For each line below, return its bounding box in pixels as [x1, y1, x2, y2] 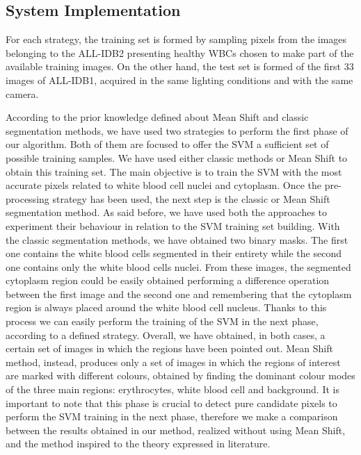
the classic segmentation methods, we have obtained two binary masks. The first [6, 232, 348, 247]
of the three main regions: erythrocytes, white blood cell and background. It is [6, 382, 339, 397]
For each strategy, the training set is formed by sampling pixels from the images [6, 32, 347, 47]
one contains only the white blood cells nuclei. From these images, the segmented [6, 259, 351, 274]
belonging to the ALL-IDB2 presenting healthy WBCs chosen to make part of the [6, 45, 354, 60]
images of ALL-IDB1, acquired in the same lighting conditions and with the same [6, 72, 353, 87]
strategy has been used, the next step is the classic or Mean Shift [52, 191, 330, 206]
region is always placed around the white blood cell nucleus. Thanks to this [6, 300, 327, 315]
